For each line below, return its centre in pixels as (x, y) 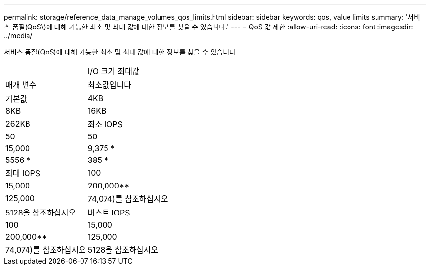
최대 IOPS (23, 173)
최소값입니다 (109, 85)
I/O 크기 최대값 (113, 71)
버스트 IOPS (109, 213)
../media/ (18, 36)
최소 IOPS (105, 124)
